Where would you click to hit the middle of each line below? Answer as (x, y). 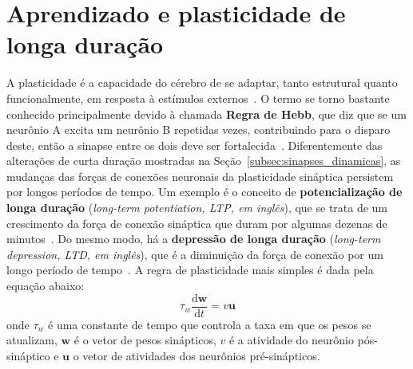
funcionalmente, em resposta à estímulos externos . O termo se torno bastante (198, 98)
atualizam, (32, 340)
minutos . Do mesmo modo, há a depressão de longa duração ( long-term (194, 239)
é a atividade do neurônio (291, 340)
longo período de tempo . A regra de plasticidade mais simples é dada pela (190, 270)
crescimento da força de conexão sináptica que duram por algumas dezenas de (197, 223)
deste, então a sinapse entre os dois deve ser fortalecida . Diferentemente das (195, 145)
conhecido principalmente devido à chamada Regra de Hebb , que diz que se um (206, 114)
